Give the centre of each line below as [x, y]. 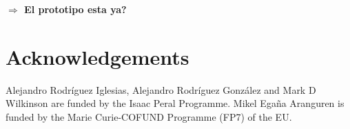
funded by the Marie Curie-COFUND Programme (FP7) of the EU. [149, 116]
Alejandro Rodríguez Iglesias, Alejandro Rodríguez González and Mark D [161, 89]
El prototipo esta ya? [75, 9]
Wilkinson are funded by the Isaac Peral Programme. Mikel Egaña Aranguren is [175, 103]
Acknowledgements [97, 56]
